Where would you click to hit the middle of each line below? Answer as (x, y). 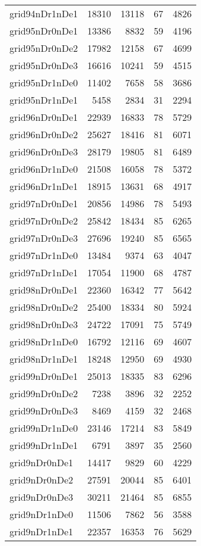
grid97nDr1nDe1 (44, 272)
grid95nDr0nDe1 (44, 31)
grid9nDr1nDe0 (42, 514)
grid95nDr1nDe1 (44, 100)
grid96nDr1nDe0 (44, 169)
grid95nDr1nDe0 (44, 82)
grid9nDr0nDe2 (42, 480)
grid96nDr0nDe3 (44, 152)
